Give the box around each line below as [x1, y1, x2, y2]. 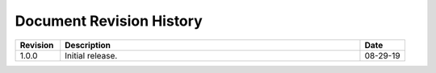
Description [65, 39, 111, 51]
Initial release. [65, 50, 118, 61]
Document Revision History [15, 12, 203, 30]
